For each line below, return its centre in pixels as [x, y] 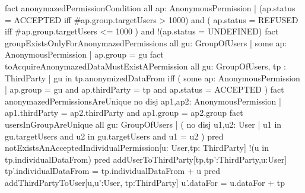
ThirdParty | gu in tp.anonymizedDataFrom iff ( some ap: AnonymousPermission [152, 77]
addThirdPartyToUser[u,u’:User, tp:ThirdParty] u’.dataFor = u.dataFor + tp [145, 182]
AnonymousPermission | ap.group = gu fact [84, 54]
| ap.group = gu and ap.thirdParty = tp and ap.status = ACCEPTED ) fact [144, 89]
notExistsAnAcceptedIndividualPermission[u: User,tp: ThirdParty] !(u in [137, 148]
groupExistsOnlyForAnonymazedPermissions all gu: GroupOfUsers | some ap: [146, 42]
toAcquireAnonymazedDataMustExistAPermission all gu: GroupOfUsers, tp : [145, 66]
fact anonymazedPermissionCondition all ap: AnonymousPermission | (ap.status [150, 8]
